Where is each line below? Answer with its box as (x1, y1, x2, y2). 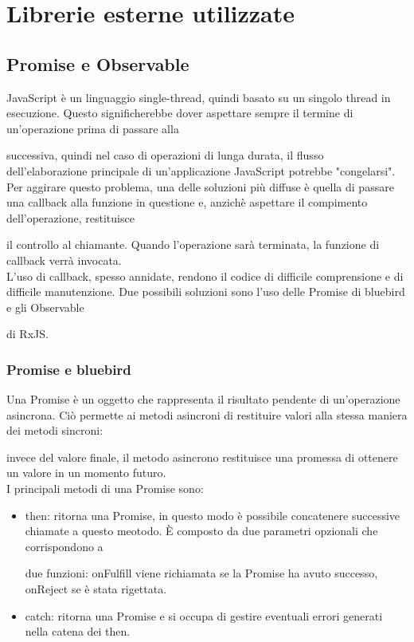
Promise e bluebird (6, 359, 131, 379)
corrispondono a (25, 538, 103, 554)
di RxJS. (6, 325, 49, 342)
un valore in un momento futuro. (6, 464, 166, 481)
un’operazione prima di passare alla (6, 120, 179, 136)
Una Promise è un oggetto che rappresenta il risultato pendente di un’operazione (6, 391, 400, 408)
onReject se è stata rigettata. (25, 581, 167, 597)
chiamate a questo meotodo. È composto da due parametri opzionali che (25, 522, 378, 539)
